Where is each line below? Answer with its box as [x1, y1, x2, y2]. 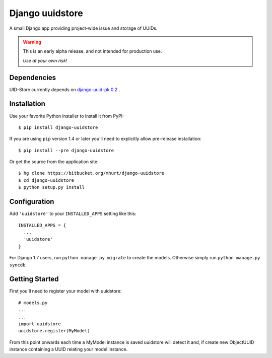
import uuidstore [18, 321, 61, 327]
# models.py [18, 300, 48, 306]
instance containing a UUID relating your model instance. [9, 346, 128, 352]
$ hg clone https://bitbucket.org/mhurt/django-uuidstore [18, 170, 165, 176]
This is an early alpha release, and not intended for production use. [23, 48, 162, 54]
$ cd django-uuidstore [18, 177, 75, 183]
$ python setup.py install [18, 184, 85, 190]
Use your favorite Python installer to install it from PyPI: [9, 113, 124, 119]
